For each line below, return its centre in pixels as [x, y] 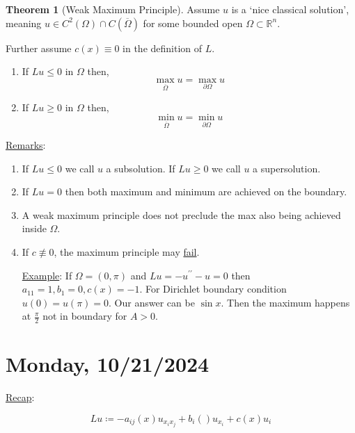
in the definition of [163, 48]
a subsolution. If [141, 168]
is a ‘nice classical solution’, [290, 9]
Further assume [39, 48]
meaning [24, 23]
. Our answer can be [152, 302]
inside [34, 228]
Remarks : [26, 144]
